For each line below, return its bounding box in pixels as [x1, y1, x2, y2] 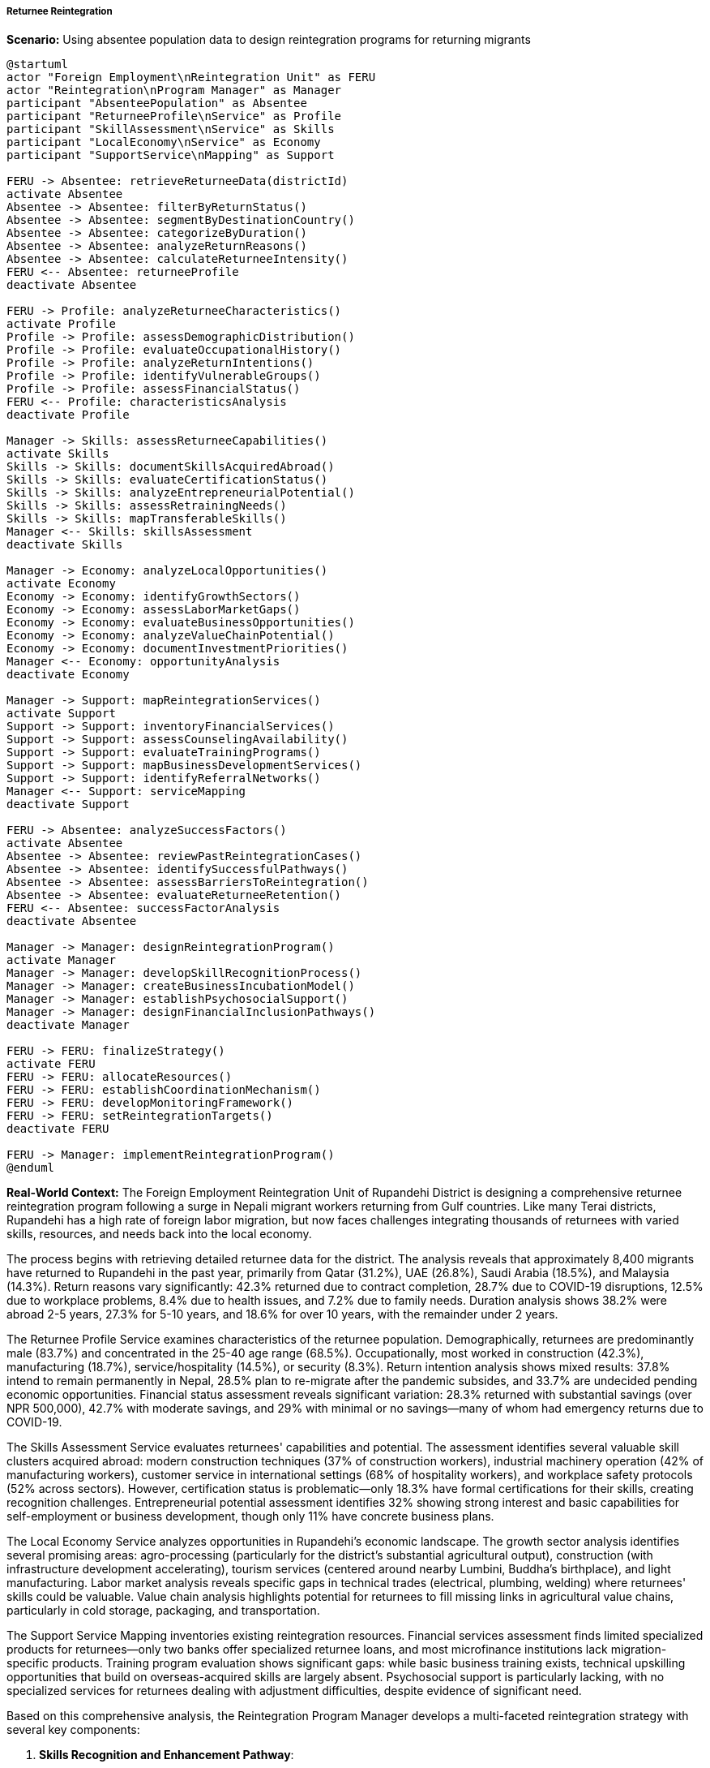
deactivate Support [6, 798, 130, 811]
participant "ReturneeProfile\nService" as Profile [6, 110, 342, 123]
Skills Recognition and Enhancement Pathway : [39, 1748, 294, 1762]
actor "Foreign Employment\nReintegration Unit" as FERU [6, 71, 376, 84]
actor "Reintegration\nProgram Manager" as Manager [6, 84, 342, 97]
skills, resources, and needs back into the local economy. [6, 1227, 312, 1241]
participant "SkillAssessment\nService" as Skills [6, 123, 335, 136]
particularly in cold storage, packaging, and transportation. [6, 1603, 320, 1618]
